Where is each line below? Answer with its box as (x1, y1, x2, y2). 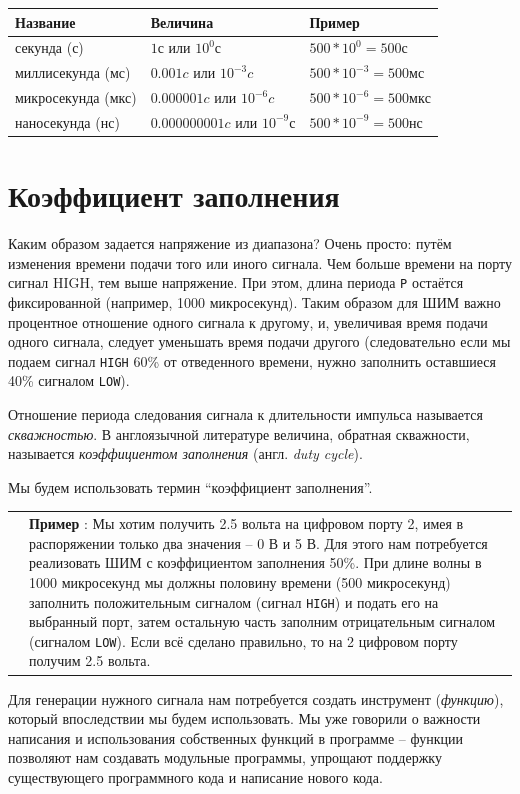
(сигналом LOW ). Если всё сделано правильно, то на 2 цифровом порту (29, 630, 458, 651)
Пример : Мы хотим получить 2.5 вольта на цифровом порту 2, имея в (29, 513, 464, 534)
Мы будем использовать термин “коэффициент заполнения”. (8, 476, 373, 497)
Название (15, 11, 76, 32)
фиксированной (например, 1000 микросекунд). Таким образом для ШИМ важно (8, 291, 501, 312)
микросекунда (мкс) (15, 87, 137, 108)
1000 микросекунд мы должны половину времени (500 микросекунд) (29, 571, 451, 592)
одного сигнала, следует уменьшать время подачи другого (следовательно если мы (8, 331, 511, 352)
